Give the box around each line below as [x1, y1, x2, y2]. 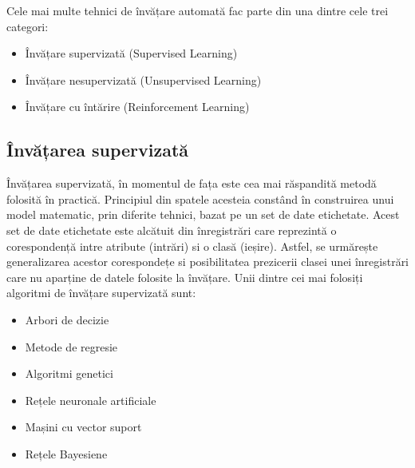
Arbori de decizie [25, 311, 109, 327]
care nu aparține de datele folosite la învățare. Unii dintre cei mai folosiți [6, 268, 363, 285]
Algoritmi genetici [25, 365, 113, 382]
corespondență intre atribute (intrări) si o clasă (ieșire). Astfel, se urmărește [6, 237, 378, 254]
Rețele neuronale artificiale [25, 391, 156, 408]
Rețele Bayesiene [25, 445, 108, 462]
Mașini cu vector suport [25, 418, 142, 435]
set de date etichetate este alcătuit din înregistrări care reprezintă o [6, 221, 337, 238]
